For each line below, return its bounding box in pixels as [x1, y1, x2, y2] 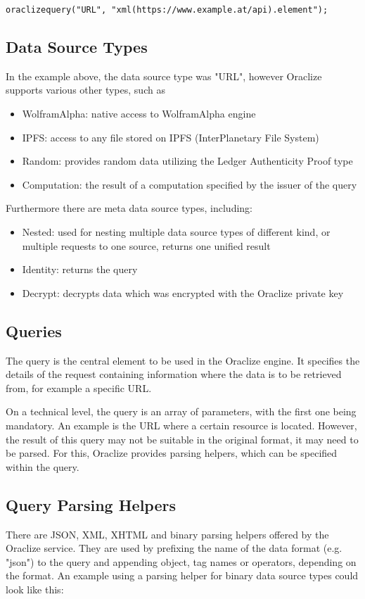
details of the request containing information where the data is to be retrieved [6, 367, 342, 382]
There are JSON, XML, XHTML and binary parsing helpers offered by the [6, 527, 329, 541]
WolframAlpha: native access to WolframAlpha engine [22, 106, 256, 121]
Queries [6, 320, 62, 341]
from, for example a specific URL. [6, 380, 152, 395]
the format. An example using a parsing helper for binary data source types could [6, 568, 359, 583]
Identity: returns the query [22, 262, 138, 277]
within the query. [6, 459, 79, 474]
